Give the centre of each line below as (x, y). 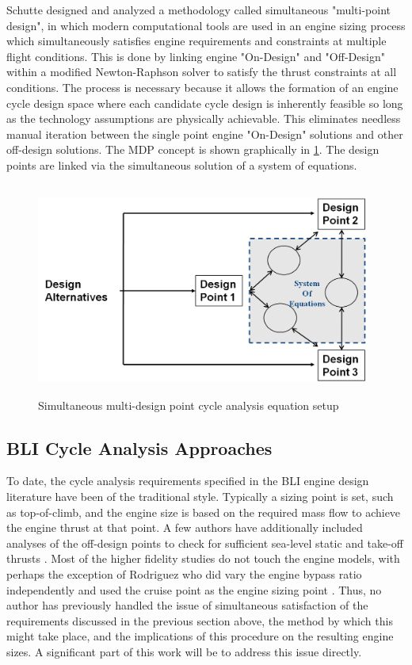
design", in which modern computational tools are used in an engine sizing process (206, 25)
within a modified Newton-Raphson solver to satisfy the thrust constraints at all (202, 72)
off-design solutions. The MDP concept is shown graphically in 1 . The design (193, 149)
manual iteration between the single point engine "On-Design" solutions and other (205, 134)
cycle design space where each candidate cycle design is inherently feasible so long (205, 103)
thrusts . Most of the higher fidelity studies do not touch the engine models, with (203, 558)
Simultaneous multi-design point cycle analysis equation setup (189, 405)
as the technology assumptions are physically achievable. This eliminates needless (204, 118)
